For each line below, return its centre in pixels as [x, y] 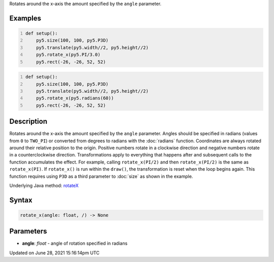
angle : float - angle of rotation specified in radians [75, 243]
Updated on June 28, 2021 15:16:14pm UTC [55, 253]
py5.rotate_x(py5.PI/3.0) [68, 55]
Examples [25, 18]
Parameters [28, 231]
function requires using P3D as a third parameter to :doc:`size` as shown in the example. [101, 176]
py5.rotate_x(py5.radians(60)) [75, 98]
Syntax [21, 200]
